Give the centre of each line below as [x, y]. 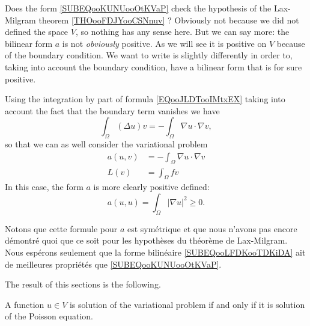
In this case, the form [44, 187]
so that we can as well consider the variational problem [106, 144]
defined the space [37, 32]
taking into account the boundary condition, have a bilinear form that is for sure [153, 66]
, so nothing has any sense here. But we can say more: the [182, 32]
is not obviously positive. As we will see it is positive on [164, 43]
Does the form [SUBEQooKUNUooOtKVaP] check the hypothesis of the [138, 8]
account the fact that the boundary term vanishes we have [112, 110]
